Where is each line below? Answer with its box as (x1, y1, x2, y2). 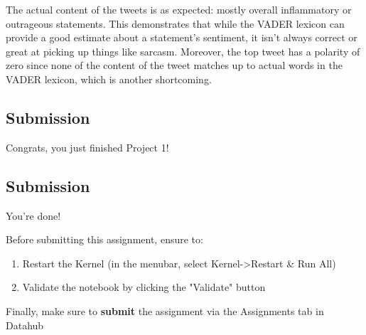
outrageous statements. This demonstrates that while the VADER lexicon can (6, 16, 345, 31)
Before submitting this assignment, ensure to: (6, 232, 203, 247)
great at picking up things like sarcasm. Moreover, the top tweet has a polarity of (6, 43, 360, 58)
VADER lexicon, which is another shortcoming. (6, 71, 212, 86)
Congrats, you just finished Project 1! (6, 139, 169, 154)
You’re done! (6, 208, 61, 223)
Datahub (6, 317, 44, 332)
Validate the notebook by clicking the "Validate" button (22, 280, 266, 294)
